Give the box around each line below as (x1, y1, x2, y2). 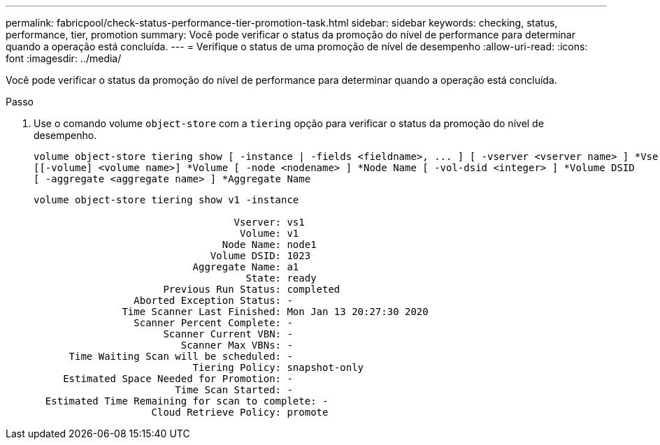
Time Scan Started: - (175, 384, 293, 395)
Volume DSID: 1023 (210, 250, 311, 261)
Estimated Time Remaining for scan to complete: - (45, 395, 329, 407)
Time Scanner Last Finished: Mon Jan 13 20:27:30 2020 (122, 306, 429, 317)
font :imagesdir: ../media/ (6, 52, 122, 64)
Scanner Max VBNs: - (180, 340, 293, 351)
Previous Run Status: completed (163, 284, 340, 295)
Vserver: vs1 (234, 217, 305, 228)
